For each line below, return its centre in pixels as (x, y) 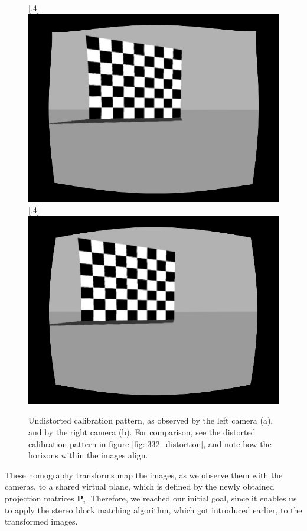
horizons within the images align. (88, 455)
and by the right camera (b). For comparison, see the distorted (142, 431)
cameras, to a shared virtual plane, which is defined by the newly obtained (140, 486)
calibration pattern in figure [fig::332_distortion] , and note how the (150, 443)
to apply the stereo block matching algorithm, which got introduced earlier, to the (153, 509)
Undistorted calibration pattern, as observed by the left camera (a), (151, 420)
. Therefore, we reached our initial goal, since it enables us (191, 498)
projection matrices (40, 498)
